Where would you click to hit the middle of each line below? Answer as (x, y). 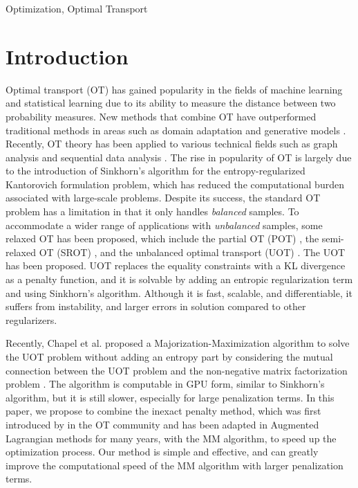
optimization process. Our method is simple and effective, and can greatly (162, 452)
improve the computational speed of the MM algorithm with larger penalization (175, 465)
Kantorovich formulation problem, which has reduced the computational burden (175, 184)
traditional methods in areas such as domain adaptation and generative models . (176, 130)
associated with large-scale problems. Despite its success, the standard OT (163, 198)
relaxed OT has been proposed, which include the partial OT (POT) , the (162, 238)
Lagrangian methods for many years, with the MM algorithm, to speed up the (171, 438)
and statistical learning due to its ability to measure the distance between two (171, 103)
